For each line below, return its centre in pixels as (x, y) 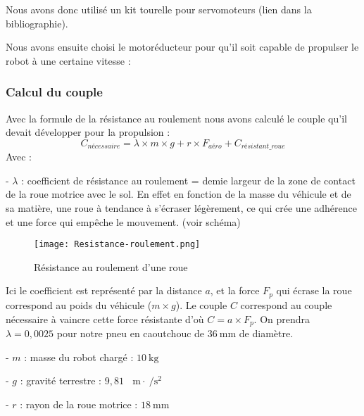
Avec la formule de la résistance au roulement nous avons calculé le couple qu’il (176, 118)
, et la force (235, 290)
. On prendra (282, 319)
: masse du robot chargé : (79, 357)
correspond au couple (286, 304)
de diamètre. (266, 333)
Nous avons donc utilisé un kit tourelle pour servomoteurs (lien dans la (159, 9)
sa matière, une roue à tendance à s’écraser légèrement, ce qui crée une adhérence (181, 208)
